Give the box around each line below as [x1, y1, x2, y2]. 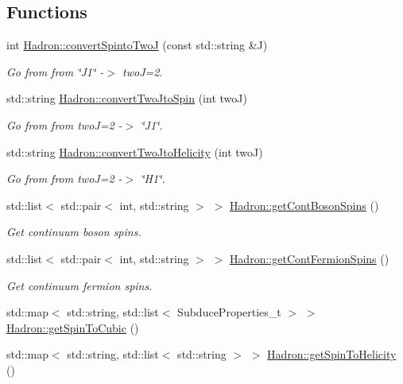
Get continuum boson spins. [6, 223, 141, 240]
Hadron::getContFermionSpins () [229, 250, 389, 266]
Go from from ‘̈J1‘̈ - [6, 63, 104, 80]
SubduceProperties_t [177, 304, 281, 320]
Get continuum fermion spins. [6, 277, 153, 293]
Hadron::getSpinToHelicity [267, 346, 397, 363]
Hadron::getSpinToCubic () [6, 319, 139, 336]
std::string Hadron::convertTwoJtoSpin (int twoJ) [6, 90, 247, 107]
